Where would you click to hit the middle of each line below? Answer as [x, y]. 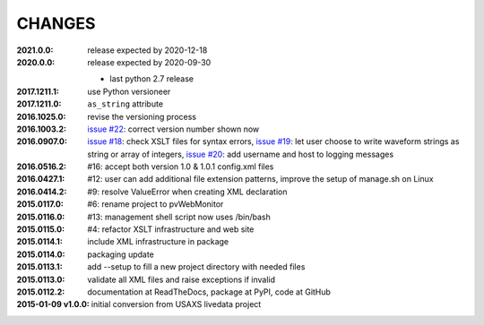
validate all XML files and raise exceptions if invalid [181, 279]
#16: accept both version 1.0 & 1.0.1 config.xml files [181, 167]
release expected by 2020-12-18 [147, 50]
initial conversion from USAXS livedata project [176, 304]
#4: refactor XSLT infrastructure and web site [171, 229]
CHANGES [56, 23]
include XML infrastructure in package [158, 242]
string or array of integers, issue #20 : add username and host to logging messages [241, 154]
